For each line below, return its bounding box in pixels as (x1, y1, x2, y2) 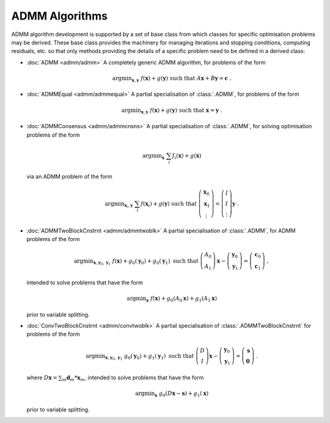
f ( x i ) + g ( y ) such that (141, 200, 197, 209)
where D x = (26, 374, 57, 381)
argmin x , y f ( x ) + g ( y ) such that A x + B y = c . (112, 74, 232, 83)
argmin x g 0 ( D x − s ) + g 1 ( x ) (135, 390, 209, 398)
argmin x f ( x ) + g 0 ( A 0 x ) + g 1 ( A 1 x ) (127, 295, 217, 303)
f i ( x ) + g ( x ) (172, 152, 202, 161)
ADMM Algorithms (11, 9, 108, 23)
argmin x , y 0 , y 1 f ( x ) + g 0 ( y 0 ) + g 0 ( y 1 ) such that (73, 257, 199, 267)
